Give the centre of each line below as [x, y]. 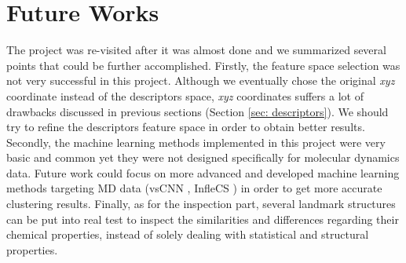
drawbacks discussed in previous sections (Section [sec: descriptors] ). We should [198, 111]
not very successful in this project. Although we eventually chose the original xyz [201, 80]
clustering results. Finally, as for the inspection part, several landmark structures [201, 204]
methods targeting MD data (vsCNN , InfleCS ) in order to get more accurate [194, 188]
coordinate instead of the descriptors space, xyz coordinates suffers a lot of [185, 95]
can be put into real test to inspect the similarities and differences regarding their [203, 219]
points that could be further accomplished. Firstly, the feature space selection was [203, 65]
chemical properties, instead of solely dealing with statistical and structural [188, 234]
